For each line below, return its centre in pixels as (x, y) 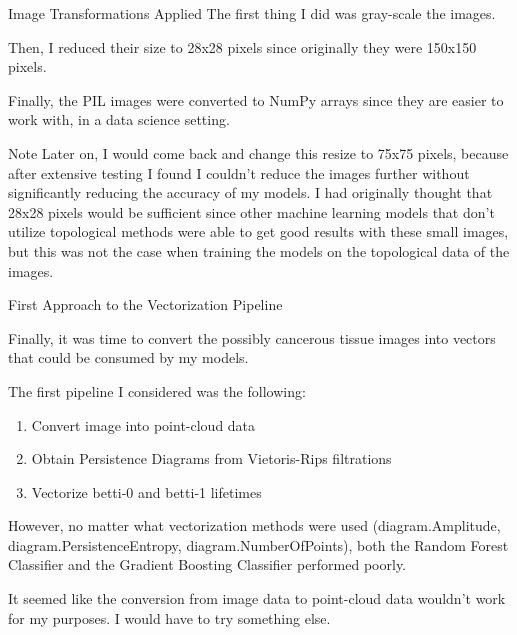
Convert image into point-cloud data (143, 424)
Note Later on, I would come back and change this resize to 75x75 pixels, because (258, 152)
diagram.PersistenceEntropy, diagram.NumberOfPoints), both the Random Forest (258, 544)
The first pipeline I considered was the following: (157, 390)
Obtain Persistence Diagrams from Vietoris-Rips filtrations (211, 458)
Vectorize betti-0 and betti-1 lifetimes (146, 491)
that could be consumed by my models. (128, 357)
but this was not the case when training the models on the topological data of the (259, 250)
